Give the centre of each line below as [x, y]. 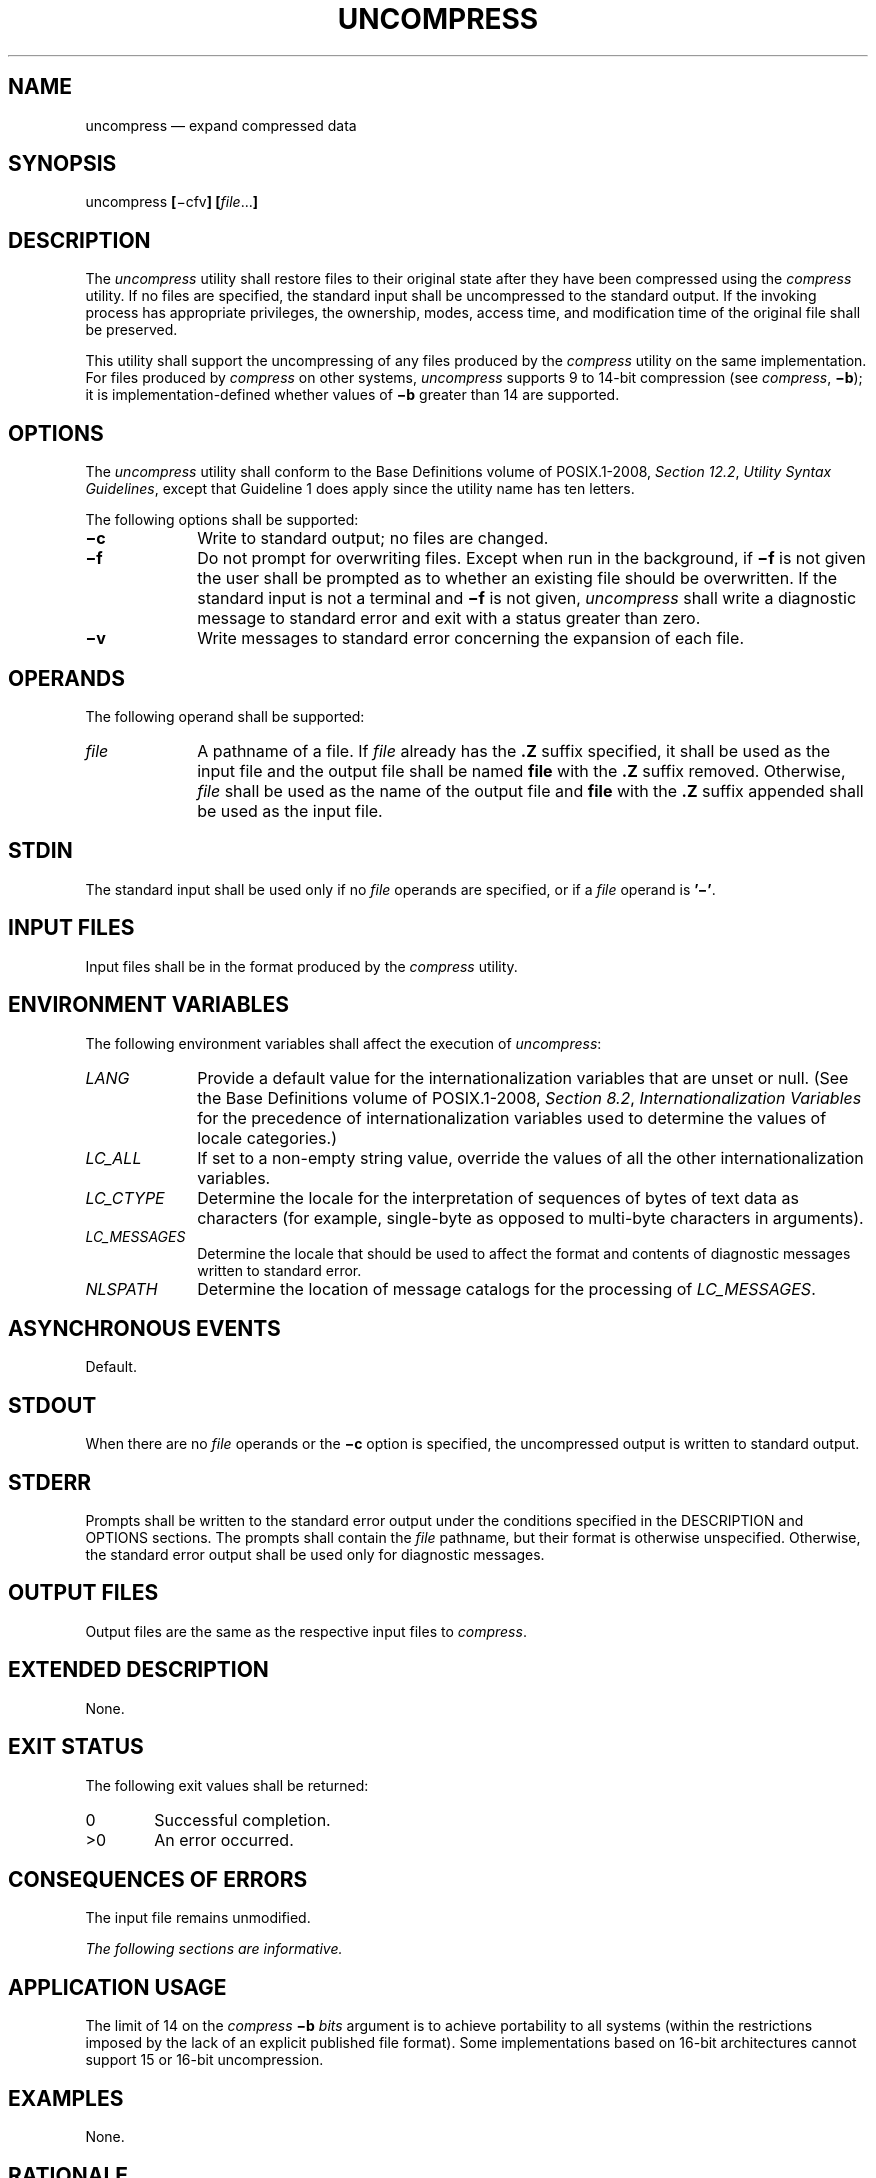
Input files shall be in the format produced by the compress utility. [301, 966]
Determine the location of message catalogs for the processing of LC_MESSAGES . [506, 1288]
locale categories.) [267, 1137]
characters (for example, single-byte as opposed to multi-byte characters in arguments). [530, 1217]
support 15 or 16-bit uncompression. [204, 2060]
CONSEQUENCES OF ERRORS [158, 1879]
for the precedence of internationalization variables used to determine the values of [512, 1117]
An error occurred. [224, 1839]
